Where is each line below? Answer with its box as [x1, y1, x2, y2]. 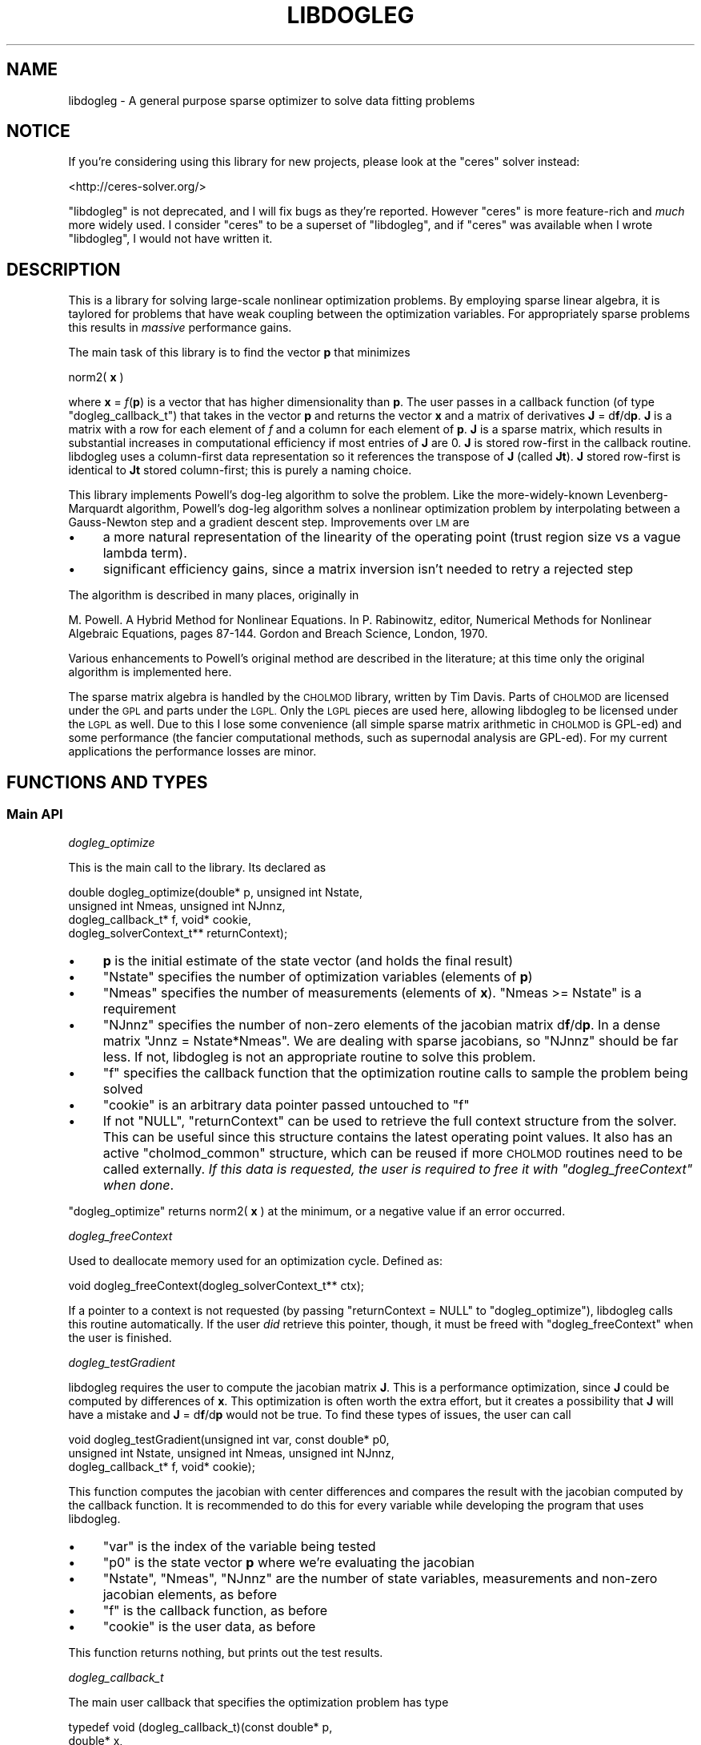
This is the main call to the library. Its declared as [68, 860, 326, 874]
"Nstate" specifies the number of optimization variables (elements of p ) [102, 968, 533, 985]
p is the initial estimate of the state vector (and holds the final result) [102, 952, 514, 969]
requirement [102, 1000, 177, 1017]
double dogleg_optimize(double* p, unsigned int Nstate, [68, 885, 363, 899]
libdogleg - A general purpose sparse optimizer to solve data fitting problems [68, 93, 475, 107]
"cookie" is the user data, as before [102, 1618, 316, 1634]
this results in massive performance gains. [68, 320, 292, 335]
